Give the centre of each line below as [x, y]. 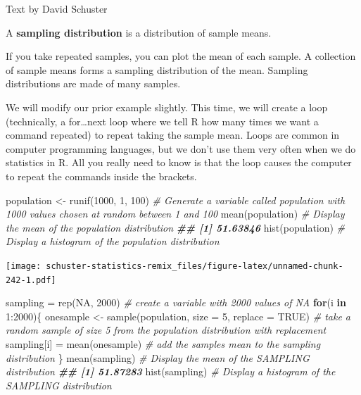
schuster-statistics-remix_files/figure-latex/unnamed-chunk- [195, 266]
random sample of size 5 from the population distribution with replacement [166, 330]
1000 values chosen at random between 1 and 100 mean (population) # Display [175, 214]
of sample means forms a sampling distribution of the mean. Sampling [157, 69]
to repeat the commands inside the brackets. [101, 176]
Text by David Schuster [57, 8]
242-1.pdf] [31, 280]
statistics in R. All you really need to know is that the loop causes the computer [179, 162]
